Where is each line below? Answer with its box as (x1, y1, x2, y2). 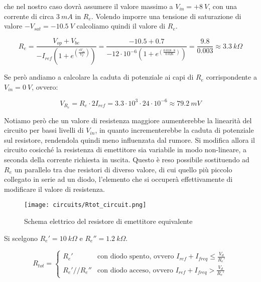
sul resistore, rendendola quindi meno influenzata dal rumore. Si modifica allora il (4, 134, 255, 145)
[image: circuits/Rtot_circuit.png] (24, 201, 147, 209)
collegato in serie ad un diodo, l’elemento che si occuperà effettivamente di (4, 174, 233, 184)
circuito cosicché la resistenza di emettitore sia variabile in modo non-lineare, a (4, 144, 247, 155)
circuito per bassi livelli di (4, 125, 84, 135)
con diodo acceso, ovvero (97, 266, 173, 274)
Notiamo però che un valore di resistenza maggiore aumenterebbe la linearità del (4, 115, 252, 125)
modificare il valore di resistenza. (4, 183, 105, 194)
